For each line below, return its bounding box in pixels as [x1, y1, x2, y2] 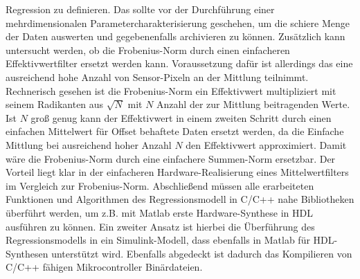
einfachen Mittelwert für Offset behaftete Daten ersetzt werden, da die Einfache [6, 124, 344, 138]
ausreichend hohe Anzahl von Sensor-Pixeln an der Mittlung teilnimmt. [6, 69, 309, 84]
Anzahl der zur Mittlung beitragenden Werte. [156, 97, 350, 111]
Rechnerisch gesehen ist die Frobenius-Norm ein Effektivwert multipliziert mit [6, 83, 336, 98]
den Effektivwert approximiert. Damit [186, 137, 347, 152]
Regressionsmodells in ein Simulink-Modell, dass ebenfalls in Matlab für [6, 233, 310, 247]
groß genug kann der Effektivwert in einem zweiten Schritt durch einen [30, 110, 332, 125]
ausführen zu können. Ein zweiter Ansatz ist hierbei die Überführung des [6, 219, 315, 233]
